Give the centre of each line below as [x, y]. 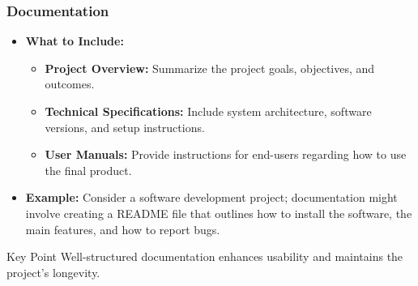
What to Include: [75, 41]
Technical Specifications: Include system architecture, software [208, 111]
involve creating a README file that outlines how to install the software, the [219, 213]
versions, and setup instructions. [125, 127]
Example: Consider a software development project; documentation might [211, 197]
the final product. [88, 170]
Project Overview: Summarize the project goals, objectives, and [210, 68]
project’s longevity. [53, 272]
